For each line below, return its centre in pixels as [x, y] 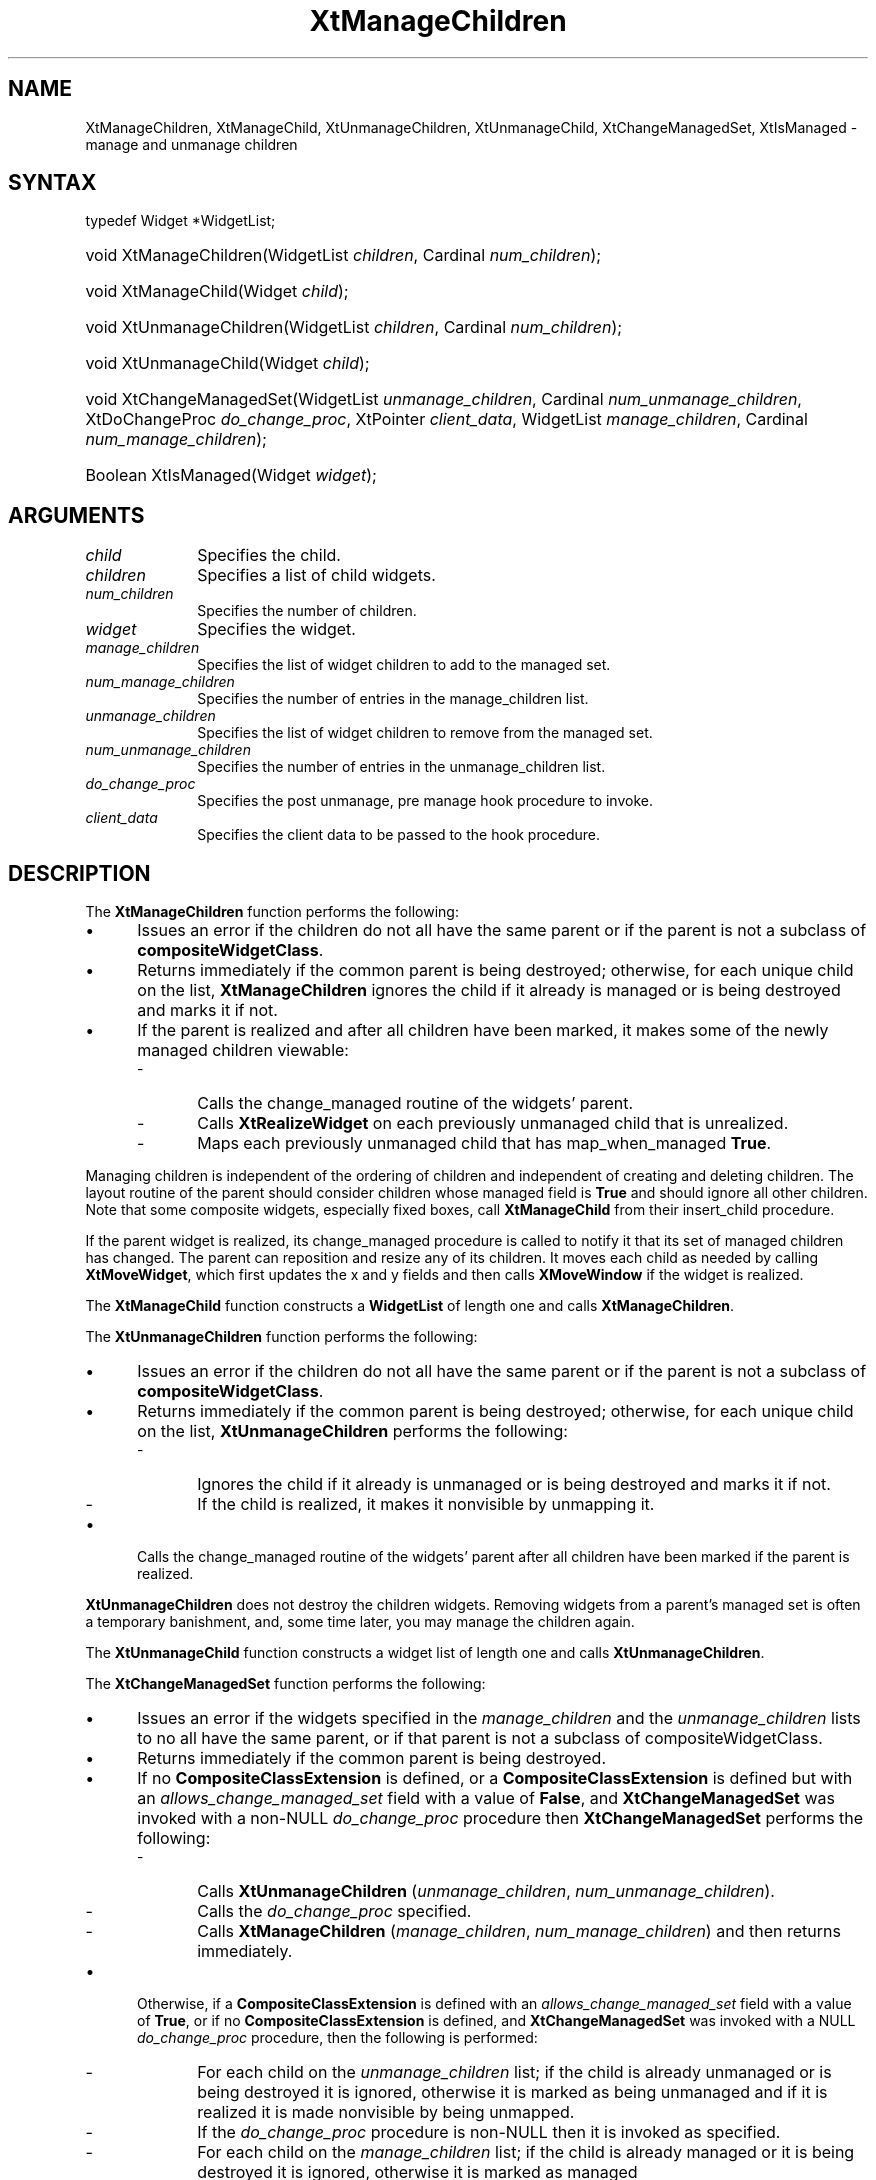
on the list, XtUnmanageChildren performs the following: [352, 1431]
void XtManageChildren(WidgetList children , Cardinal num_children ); [343, 255]
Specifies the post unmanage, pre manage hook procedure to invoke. [425, 801]
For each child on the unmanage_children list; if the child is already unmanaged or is [514, 2072]
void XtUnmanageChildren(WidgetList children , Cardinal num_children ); [354, 327]
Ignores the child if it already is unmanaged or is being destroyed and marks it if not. [514, 1484]
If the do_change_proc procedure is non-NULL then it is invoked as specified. [489, 2132]
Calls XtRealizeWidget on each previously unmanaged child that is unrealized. [493, 1123]
